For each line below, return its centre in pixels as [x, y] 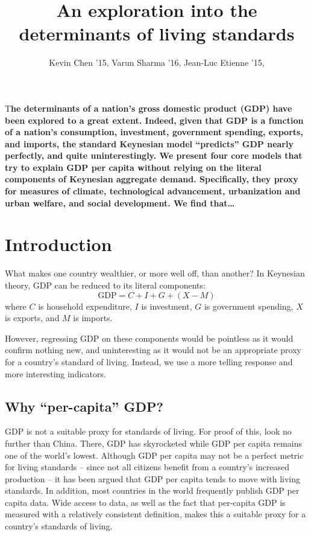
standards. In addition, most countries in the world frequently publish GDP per [152, 490]
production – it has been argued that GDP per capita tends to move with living [153, 478]
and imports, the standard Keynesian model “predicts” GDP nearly [149, 143]
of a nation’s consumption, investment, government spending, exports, [154, 132]
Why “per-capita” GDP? [84, 406]
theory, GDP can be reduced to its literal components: [105, 285]
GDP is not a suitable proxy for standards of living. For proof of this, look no [148, 431]
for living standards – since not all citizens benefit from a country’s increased [147, 467]
